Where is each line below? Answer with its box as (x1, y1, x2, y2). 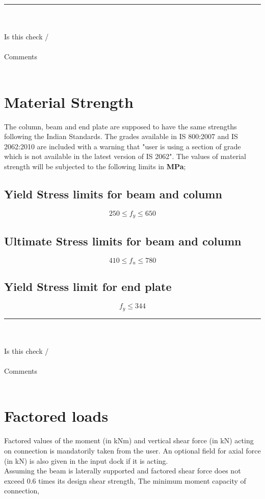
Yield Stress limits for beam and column (4, 186, 222, 202)
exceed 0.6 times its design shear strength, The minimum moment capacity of (4, 475, 246, 486)
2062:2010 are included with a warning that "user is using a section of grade (4, 141, 241, 151)
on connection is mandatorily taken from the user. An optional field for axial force (4, 445, 261, 456)
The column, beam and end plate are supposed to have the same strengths (4, 121, 237, 131)
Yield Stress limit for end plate (4, 279, 172, 294)
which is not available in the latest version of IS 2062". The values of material (4, 151, 246, 162)
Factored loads (4, 405, 109, 426)
